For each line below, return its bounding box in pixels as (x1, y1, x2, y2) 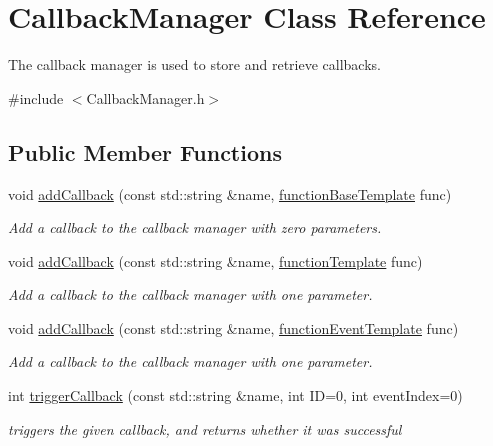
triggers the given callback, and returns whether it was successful (8, 418, 402, 439)
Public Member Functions (8, 136, 282, 167)
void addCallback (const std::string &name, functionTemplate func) (8, 250, 423, 271)
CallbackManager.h (86, 87, 205, 108)
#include (8, 87, 64, 108)
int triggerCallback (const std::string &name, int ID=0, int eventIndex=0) (8, 385, 463, 406)
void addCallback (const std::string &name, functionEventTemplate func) (8, 317, 459, 338)
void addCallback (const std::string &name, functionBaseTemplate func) (8, 183, 452, 204)
